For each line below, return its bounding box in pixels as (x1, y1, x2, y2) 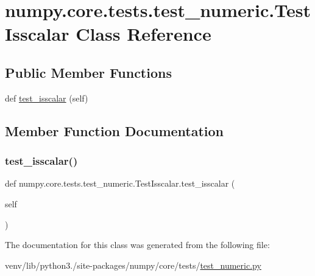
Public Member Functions (5, 63, 172, 81)
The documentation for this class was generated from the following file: (5, 238, 270, 251)
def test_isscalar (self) (5, 91, 88, 104)
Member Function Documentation (5, 121, 224, 140)
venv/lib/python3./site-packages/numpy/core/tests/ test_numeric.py (5, 258, 261, 271)
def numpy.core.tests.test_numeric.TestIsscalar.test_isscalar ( (5, 177, 235, 190)
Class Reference (76, 21, 211, 46)
